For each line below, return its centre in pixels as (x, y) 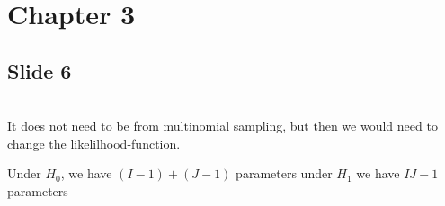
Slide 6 (40, 70)
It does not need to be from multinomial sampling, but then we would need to (222, 126)
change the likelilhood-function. (94, 143)
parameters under (284, 173)
